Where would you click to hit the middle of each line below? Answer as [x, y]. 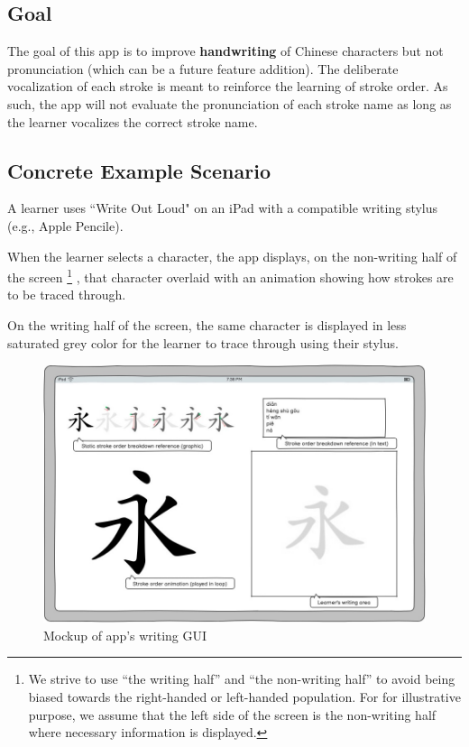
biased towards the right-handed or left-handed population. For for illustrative [244, 696]
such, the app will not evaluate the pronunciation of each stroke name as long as [230, 103]
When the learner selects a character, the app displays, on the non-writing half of [232, 256]
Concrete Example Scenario [139, 170]
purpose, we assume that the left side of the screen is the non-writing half [232, 714]
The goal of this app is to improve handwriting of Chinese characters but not [225, 51]
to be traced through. [67, 295]
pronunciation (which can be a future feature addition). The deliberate [203, 68]
